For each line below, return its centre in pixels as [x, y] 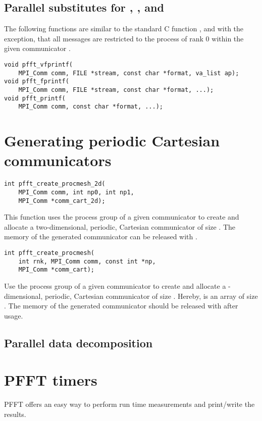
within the [228, 38]
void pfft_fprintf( [37, 82]
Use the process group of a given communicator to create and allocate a [115, 285]
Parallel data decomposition [78, 343]
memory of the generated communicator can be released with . [101, 236]
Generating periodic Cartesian [112, 141]
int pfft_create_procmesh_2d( [55, 184]
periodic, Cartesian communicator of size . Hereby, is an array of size [151, 296]
